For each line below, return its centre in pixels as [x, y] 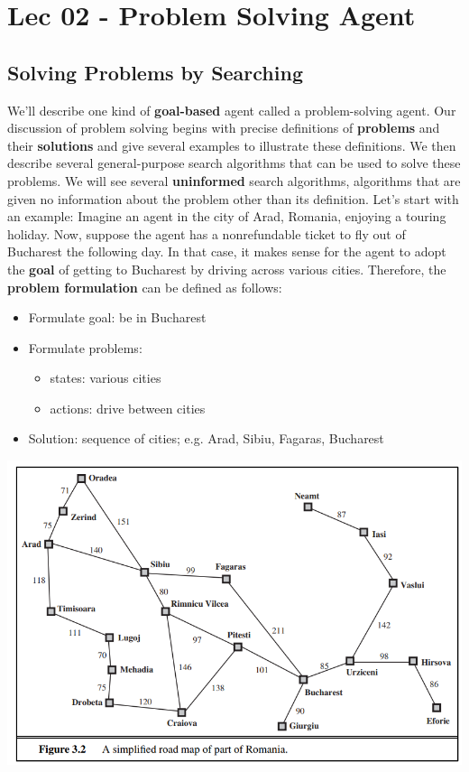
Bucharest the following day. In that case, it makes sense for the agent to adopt [227, 251]
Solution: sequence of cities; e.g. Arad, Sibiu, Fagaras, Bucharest [206, 438]
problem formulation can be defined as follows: [145, 287]
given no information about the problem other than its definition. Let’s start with [233, 198]
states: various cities [106, 378]
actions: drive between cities [128, 408]
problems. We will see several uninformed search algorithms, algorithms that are [234, 180]
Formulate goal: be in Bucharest [117, 317]
